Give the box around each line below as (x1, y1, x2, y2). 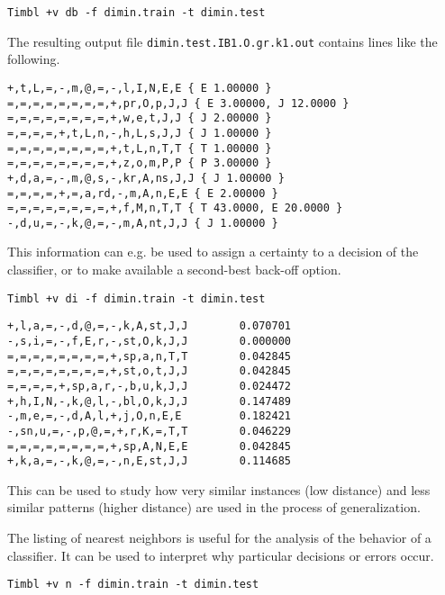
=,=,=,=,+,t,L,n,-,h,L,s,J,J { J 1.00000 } (7, 126, 272, 140)
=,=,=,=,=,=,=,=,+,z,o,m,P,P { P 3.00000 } (7, 157, 272, 170)
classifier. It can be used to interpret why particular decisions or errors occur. (7, 545, 434, 564)
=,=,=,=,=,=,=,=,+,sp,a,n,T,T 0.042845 (7, 349, 291, 363)
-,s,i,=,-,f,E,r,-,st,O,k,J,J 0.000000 (7, 334, 291, 347)
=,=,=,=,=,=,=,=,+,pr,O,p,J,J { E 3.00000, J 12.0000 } (7, 96, 350, 110)
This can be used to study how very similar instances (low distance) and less (7, 480, 431, 499)
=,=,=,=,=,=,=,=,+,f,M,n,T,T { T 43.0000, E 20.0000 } (7, 202, 343, 215)
